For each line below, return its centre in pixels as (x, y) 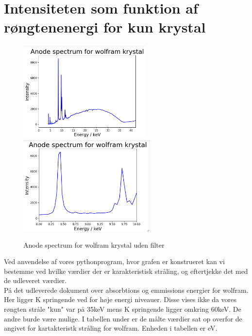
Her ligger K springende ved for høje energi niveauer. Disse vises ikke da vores (120, 299)
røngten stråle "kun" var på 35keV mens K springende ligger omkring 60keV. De (123, 309)
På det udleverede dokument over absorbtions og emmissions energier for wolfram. (126, 290)
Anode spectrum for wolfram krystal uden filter (94, 245)
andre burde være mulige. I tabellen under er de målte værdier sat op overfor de (123, 318)
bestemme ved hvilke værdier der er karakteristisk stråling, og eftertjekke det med (126, 271)
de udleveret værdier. (35, 280)
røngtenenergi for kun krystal (105, 27)
